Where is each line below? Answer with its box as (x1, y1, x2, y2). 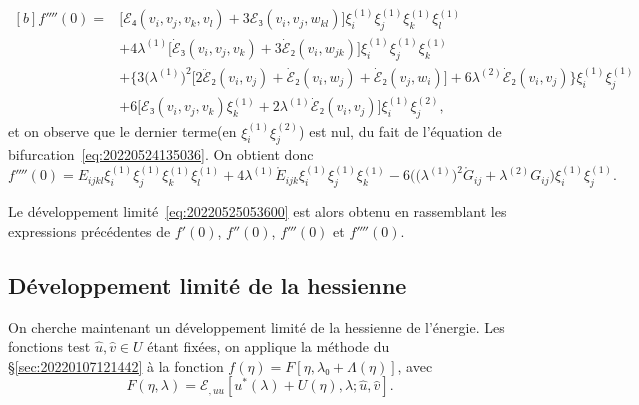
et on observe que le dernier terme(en (8, 121, 237, 142)
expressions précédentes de (8, 220, 171, 241)
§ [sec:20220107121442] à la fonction (8, 355, 224, 376)
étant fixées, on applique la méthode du (147, 336, 390, 357)
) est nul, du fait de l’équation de (299, 121, 502, 142)
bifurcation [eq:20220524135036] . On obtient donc (8, 144, 314, 165)
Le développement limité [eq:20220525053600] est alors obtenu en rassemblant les (8, 201, 507, 222)
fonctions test (8, 336, 91, 357)
